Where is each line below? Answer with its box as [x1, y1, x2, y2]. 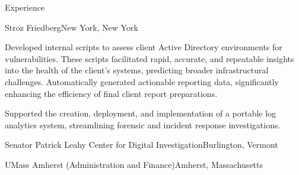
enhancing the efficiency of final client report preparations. [5, 87, 218, 99]
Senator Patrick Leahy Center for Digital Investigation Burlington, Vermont [5, 138, 278, 151]
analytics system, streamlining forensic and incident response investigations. [5, 118, 281, 131]
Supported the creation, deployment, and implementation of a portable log [5, 107, 276, 119]
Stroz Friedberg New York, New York [5, 21, 138, 33]
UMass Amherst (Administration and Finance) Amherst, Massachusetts [5, 158, 263, 170]
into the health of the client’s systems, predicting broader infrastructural [5, 64, 269, 76]
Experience [5, 1, 45, 13]
